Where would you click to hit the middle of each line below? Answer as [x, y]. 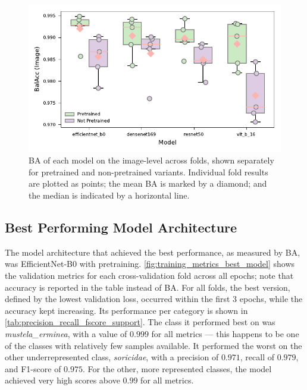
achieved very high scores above [62, 380]
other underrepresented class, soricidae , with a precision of [112, 357]
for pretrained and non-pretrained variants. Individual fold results [148, 172]
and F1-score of [33, 368]
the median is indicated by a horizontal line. [109, 195]
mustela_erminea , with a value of [66, 333]
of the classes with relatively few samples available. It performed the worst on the [153, 345]
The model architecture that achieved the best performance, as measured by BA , [153, 252]
